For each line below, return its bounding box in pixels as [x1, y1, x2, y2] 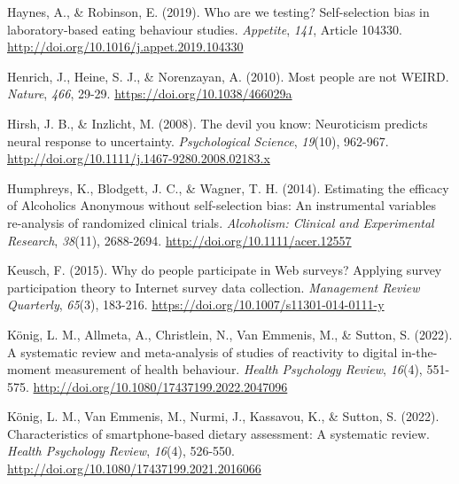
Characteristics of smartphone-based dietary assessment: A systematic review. [7, 424, 430, 442]
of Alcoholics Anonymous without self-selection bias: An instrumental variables [7, 196, 437, 215]
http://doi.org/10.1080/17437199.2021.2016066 [7, 459, 261, 478]
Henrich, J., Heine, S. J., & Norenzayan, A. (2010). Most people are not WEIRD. [7, 66, 449, 85]
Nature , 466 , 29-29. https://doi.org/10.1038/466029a [7, 84, 292, 103]
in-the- [401, 342, 438, 361]
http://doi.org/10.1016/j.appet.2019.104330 [7, 37, 244, 56]
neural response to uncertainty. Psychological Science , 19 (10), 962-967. [7, 131, 389, 150]
